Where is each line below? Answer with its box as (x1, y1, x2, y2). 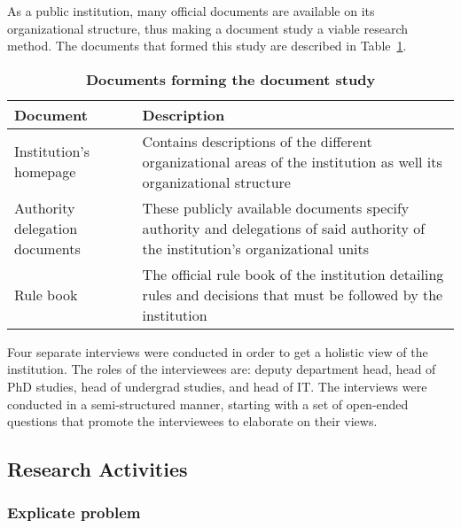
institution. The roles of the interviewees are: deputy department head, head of (7, 360, 436, 378)
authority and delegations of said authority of (142, 217, 426, 238)
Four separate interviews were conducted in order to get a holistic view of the (7, 342, 428, 361)
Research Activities (7, 455, 188, 483)
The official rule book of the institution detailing (142, 263, 444, 284)
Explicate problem (7, 501, 141, 524)
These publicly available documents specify (142, 197, 410, 218)
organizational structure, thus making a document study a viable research (7, 19, 409, 37)
